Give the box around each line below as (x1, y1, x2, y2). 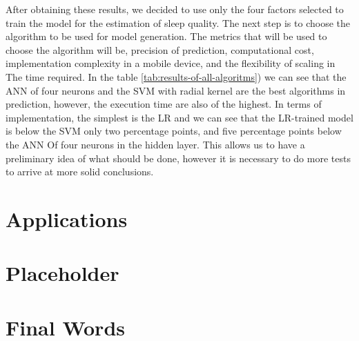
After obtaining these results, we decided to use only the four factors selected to (6, 2, 344, 16)
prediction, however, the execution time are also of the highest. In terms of (6, 97, 322, 111)
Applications (6, 204, 128, 233)
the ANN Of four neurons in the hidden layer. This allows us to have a (6, 137, 305, 151)
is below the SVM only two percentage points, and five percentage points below (6, 124, 342, 138)
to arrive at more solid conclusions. (6, 164, 154, 179)
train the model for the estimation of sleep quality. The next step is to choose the (6, 15, 350, 30)
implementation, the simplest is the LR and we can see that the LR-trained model (6, 110, 353, 124)
